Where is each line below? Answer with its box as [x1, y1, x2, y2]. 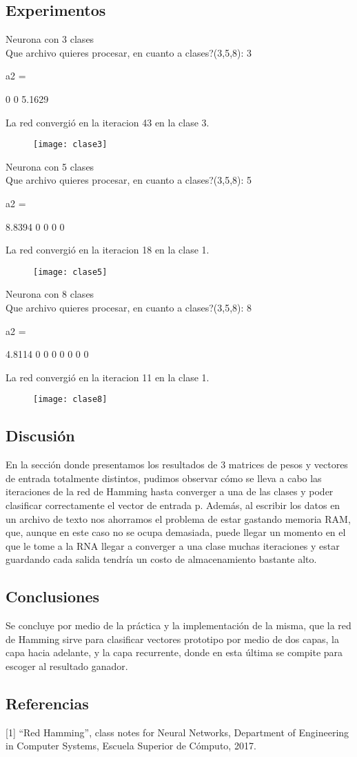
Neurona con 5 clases [6, 159, 94, 173]
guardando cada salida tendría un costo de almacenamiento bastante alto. [6, 552, 317, 566]
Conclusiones [6, 586, 100, 607]
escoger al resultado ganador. [6, 659, 128, 673]
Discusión [6, 425, 75, 446]
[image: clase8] [33, 394, 108, 405]
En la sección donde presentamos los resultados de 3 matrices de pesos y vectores [6, 457, 348, 472]
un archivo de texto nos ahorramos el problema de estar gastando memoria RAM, [6, 511, 351, 526]
